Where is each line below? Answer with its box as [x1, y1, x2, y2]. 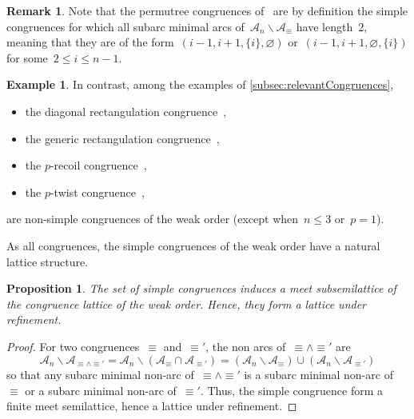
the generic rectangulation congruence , [25, 130, 220, 146]
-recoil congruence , [50, 157, 147, 174]
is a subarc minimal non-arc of [244, 365, 393, 382]
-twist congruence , [50, 183, 145, 200]
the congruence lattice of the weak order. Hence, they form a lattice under [6, 295, 367, 312]
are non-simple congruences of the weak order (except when [6, 210, 299, 227]
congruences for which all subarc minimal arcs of [6, 18, 245, 34]
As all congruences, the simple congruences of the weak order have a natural [6, 237, 380, 253]
